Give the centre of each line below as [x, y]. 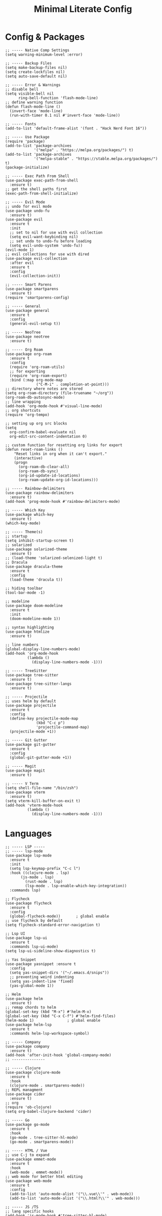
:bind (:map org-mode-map [36, 380]
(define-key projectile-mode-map [44, 718]
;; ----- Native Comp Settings [37, 50]
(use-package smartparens [32, 289]
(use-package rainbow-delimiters [40, 493]
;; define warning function [34, 102]
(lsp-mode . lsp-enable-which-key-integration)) [76, 886]
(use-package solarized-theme [36, 549]
